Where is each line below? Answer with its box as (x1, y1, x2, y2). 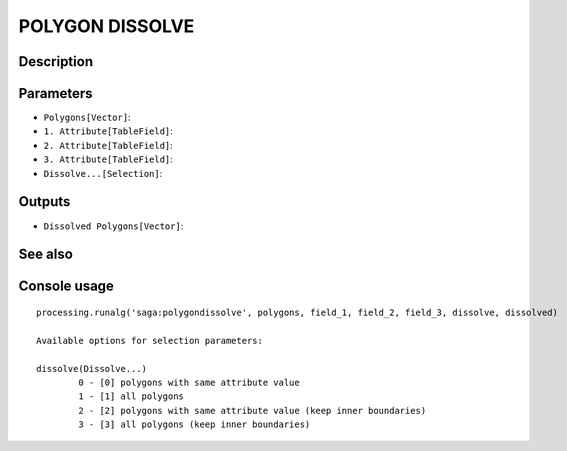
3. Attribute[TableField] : (43, 153, 174, 165)
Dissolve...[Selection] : (43, 167, 163, 179)
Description (18, 53, 94, 70)
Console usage (18, 278, 115, 295)
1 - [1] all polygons (78, 391, 185, 402)
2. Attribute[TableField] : (43, 139, 174, 151)
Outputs (18, 193, 71, 210)
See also (18, 246, 74, 263)
